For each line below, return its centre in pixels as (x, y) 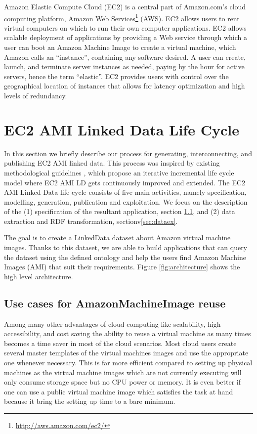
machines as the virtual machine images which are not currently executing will (123, 372)
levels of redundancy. (36, 95)
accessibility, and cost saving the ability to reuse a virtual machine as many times (128, 333)
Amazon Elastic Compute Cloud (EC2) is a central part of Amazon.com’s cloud (125, 6)
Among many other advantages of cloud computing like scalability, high (112, 324)
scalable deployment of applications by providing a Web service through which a (126, 37)
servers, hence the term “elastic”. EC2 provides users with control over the (116, 76)
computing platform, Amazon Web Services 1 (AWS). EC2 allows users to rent (122, 17)
